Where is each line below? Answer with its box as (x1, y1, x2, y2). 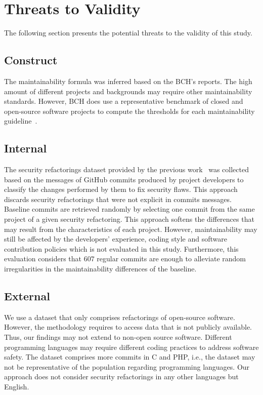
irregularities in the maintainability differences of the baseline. (4, 263, 197, 274)
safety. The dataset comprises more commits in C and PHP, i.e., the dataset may (4, 351, 255, 362)
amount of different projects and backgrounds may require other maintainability (4, 86, 252, 96)
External (4, 288, 50, 304)
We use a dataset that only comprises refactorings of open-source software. (4, 311, 235, 322)
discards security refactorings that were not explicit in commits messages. (4, 193, 232, 204)
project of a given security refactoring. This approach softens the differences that (4, 214, 254, 224)
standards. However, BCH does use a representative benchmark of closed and (4, 96, 243, 106)
